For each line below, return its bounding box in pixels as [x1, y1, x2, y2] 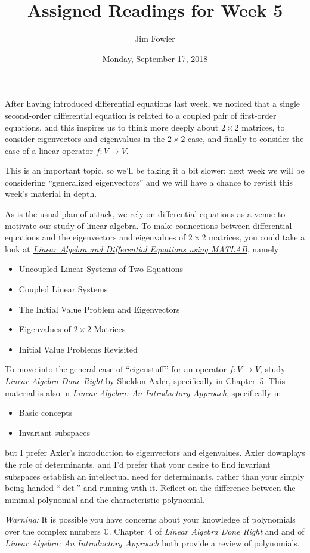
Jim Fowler [135, 32, 175, 45]
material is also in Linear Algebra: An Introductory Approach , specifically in [5, 386, 281, 398]
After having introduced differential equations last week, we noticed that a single [5, 97, 300, 110]
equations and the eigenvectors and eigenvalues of [5, 231, 186, 243]
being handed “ [5, 481, 61, 494]
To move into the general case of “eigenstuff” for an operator [5, 363, 227, 375]
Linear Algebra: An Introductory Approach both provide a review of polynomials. [5, 536, 300, 549]
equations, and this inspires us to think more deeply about [5, 121, 219, 133]
